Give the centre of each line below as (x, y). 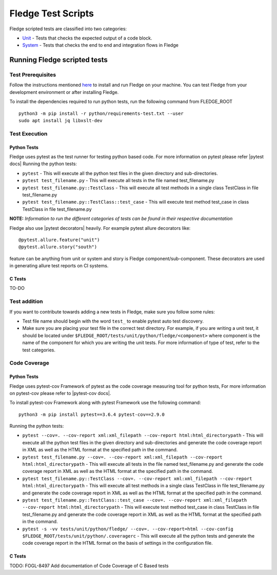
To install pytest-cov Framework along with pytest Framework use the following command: (105, 403)
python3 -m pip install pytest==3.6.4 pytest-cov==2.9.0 (92, 414)
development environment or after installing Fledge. (64, 92)
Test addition (26, 302)
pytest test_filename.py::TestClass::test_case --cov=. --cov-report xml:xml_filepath (135, 500)
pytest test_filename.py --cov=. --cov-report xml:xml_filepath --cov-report (122, 457)
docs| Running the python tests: (43, 164)
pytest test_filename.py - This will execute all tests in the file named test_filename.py (118, 181)
